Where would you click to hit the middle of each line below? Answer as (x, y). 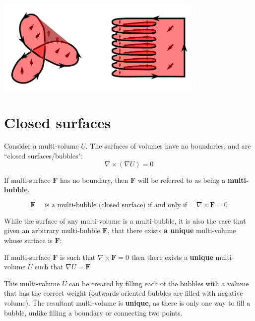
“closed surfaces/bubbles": (43, 156)
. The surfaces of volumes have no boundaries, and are (168, 146)
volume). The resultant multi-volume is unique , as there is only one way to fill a (127, 302)
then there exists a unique (172, 257)
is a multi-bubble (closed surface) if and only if (116, 205)
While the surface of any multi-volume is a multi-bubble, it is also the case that (125, 220)
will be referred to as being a (182, 180)
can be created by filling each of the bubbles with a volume (159, 283)
